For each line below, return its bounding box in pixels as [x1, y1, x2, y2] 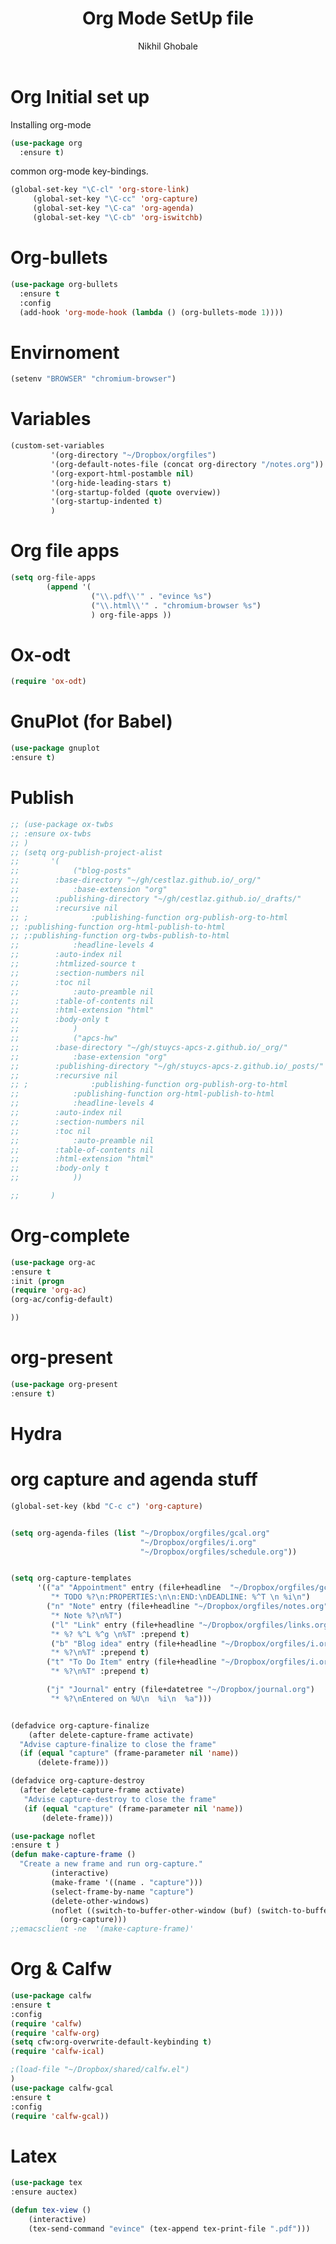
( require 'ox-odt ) [10, 677, 87, 687]
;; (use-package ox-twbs [10, 819, 114, 829]
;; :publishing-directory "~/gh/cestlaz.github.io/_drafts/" [10, 893, 302, 904]
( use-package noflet [10, 1831, 97, 1841]
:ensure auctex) [10, 2187, 78, 2197]
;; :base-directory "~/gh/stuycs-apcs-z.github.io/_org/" [10, 1042, 288, 1052]
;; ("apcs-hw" [10, 1033, 118, 1043]
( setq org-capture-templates [10, 1573, 132, 1584]
